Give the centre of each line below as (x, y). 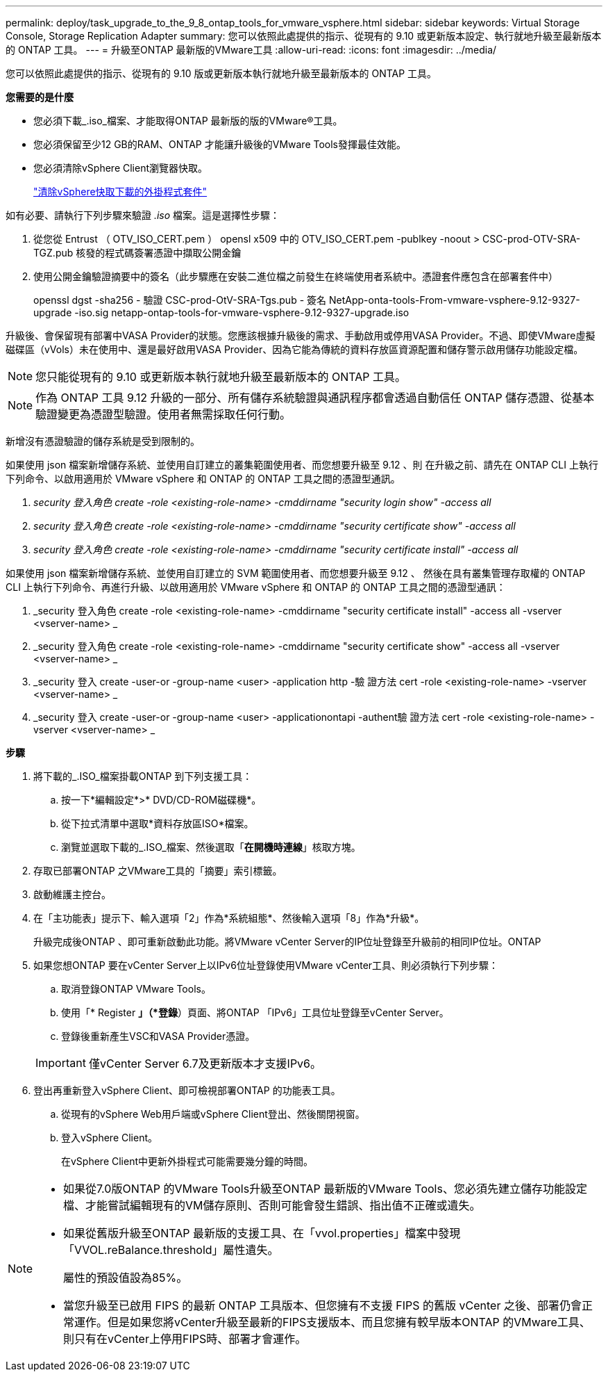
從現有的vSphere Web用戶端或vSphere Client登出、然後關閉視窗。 (213, 1114)
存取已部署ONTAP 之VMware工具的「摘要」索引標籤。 (158, 871)
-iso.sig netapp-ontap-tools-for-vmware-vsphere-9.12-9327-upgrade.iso (242, 312)
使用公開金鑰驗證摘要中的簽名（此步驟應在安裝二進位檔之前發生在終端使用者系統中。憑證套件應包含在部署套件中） (296, 276)
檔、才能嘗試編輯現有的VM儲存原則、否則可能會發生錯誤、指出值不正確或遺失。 (272, 1205)
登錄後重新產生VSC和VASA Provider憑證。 (158, 1036)
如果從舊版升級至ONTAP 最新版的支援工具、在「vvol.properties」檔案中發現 (262, 1233)
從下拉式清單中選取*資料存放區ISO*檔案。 (158, 823)
